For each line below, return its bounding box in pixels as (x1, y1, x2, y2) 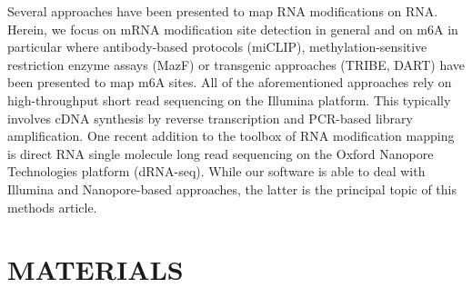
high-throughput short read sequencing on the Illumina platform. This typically (7, 90, 451, 109)
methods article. (7, 197, 97, 216)
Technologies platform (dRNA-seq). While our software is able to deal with (7, 162, 426, 181)
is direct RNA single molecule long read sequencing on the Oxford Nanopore (7, 144, 434, 163)
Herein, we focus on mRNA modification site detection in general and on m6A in (7, 19, 458, 38)
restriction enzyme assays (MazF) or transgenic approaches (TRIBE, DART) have (7, 55, 466, 74)
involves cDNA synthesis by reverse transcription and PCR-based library (7, 108, 413, 127)
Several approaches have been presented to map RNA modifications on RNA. (7, 2, 438, 20)
